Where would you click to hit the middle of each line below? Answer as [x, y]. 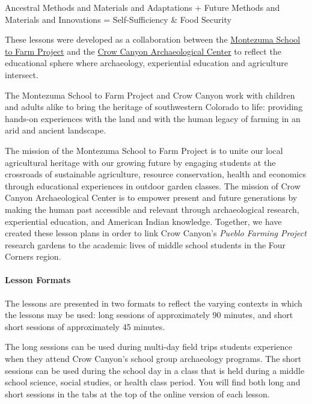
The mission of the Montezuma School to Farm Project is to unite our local [144, 150]
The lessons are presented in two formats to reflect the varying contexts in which [154, 303]
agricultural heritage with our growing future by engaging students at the [140, 162]
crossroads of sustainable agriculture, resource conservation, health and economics [155, 174]
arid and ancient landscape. [56, 130]
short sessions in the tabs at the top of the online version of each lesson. [137, 393]
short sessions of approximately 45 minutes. [85, 326]
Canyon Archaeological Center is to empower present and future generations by [151, 197]
